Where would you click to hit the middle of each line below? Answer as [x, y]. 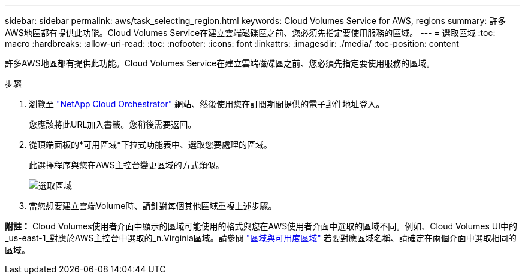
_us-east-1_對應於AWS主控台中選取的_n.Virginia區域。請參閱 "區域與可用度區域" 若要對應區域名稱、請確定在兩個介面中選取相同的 [261, 238]
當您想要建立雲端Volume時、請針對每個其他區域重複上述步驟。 [153, 206]
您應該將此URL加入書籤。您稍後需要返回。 [113, 124]
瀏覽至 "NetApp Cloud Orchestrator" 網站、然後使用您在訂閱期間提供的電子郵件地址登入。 [207, 104]
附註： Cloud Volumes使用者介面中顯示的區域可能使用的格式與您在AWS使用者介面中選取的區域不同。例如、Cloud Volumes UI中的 [261, 226]
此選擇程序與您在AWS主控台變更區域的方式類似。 [126, 165]
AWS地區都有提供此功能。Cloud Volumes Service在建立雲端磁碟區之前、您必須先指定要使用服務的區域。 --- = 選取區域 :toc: [250, 33]
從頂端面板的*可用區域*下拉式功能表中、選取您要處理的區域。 [151, 145]
